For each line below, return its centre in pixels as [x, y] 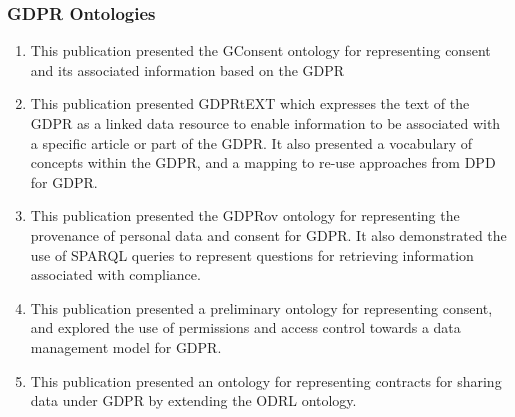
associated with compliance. [115, 274]
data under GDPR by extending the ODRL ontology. [193, 400]
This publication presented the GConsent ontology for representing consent [260, 50]
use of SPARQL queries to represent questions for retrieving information [252, 254]
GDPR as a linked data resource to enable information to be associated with [265, 123]
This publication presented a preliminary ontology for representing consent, [261, 307]
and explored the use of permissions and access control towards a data [245, 327]
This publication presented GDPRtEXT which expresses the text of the [250, 103]
